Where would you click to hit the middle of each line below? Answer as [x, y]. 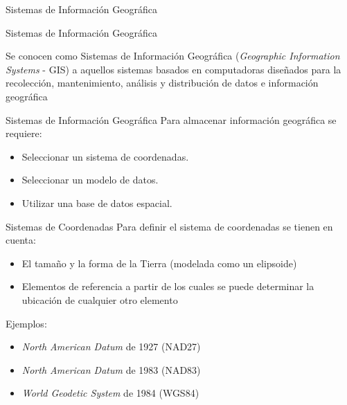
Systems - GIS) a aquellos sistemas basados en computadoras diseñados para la [173, 69]
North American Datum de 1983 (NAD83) [111, 369]
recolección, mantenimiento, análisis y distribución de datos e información [162, 83]
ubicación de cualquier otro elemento [100, 299]
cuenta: [21, 240]
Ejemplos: [26, 323]
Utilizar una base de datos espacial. [97, 202]
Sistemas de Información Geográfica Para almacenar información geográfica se [171, 119]
